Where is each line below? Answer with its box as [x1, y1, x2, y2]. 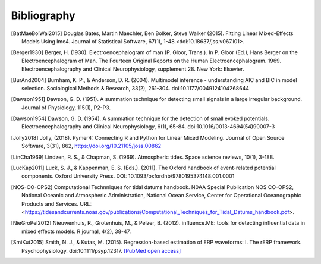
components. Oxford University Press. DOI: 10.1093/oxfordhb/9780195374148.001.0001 [21, 172, 235, 180]
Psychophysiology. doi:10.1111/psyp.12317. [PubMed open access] [21, 247, 181, 254]
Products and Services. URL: [21, 200, 92, 208]
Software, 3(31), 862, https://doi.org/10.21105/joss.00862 [21, 143, 162, 150]
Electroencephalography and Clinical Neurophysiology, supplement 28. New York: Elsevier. [21, 65, 244, 73]
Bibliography [11, 9, 75, 22]
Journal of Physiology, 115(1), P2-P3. [21, 104, 111, 111]
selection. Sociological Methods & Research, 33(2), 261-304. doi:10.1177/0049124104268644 [21, 84, 250, 92]
